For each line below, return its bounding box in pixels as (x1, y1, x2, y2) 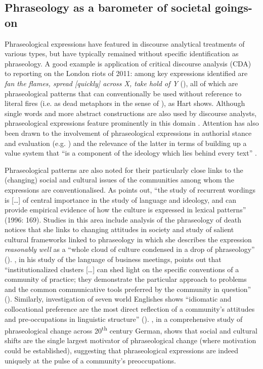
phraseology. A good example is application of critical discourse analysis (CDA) (5, 58, 251, 68)
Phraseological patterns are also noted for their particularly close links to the (5, 164, 243, 175)
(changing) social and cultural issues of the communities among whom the (5, 174, 234, 185)
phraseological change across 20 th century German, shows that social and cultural (5, 324, 257, 336)
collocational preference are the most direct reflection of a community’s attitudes (5, 304, 255, 314)
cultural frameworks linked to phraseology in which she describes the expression (5, 234, 252, 244)
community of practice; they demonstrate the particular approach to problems (5, 274, 247, 284)
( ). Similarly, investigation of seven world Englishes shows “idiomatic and (5, 293, 232, 304)
